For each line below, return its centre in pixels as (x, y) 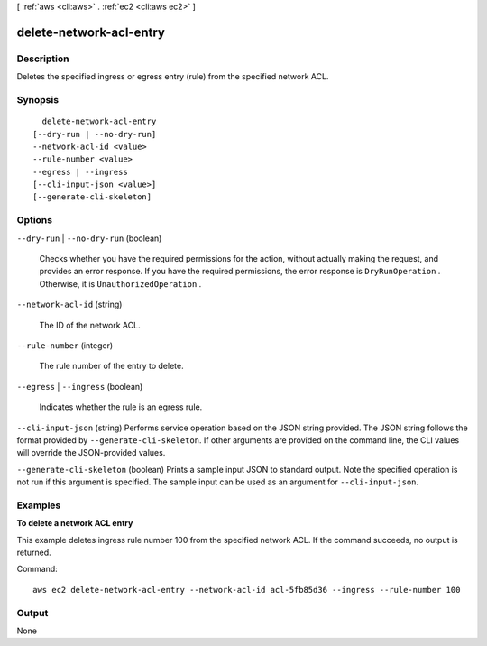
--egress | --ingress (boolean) (80, 386)
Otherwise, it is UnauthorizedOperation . (120, 283)
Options (35, 220)
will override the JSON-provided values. (91, 453)
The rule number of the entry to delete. (111, 366)
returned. (34, 552)
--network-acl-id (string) (69, 305)
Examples (39, 505)
